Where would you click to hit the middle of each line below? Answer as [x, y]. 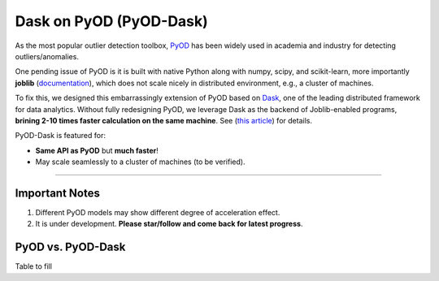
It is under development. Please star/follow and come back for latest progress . [169, 224]
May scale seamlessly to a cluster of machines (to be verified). [140, 162]
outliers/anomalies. [47, 56]
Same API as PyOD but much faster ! [97, 150]
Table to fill [34, 266]
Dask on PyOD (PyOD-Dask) [112, 21]
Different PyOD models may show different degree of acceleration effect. [158, 212]
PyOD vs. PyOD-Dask [70, 247]
